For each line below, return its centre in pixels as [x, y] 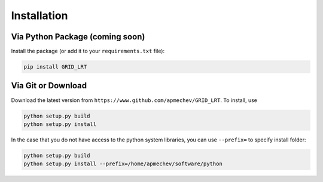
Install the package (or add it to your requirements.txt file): [88, 51]
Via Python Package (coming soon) [78, 37]
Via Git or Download [49, 86]
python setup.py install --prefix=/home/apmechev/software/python [123, 164]
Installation [39, 16]
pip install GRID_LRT [55, 67]
